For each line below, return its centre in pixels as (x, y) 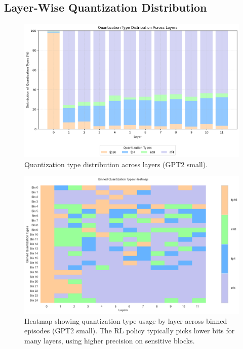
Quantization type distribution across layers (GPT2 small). (116, 164)
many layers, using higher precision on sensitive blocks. (110, 340)
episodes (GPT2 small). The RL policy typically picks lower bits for (130, 331)
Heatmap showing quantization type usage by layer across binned (126, 320)
